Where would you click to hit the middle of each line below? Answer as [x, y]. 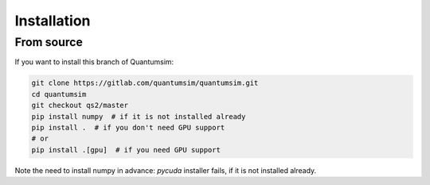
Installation [53, 21]
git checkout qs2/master [80, 106]
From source [49, 42]
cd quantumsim [59, 94]
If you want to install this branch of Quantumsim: [94, 62]
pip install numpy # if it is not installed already [139, 116]
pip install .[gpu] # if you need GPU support [126, 150]
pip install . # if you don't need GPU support [128, 127]
